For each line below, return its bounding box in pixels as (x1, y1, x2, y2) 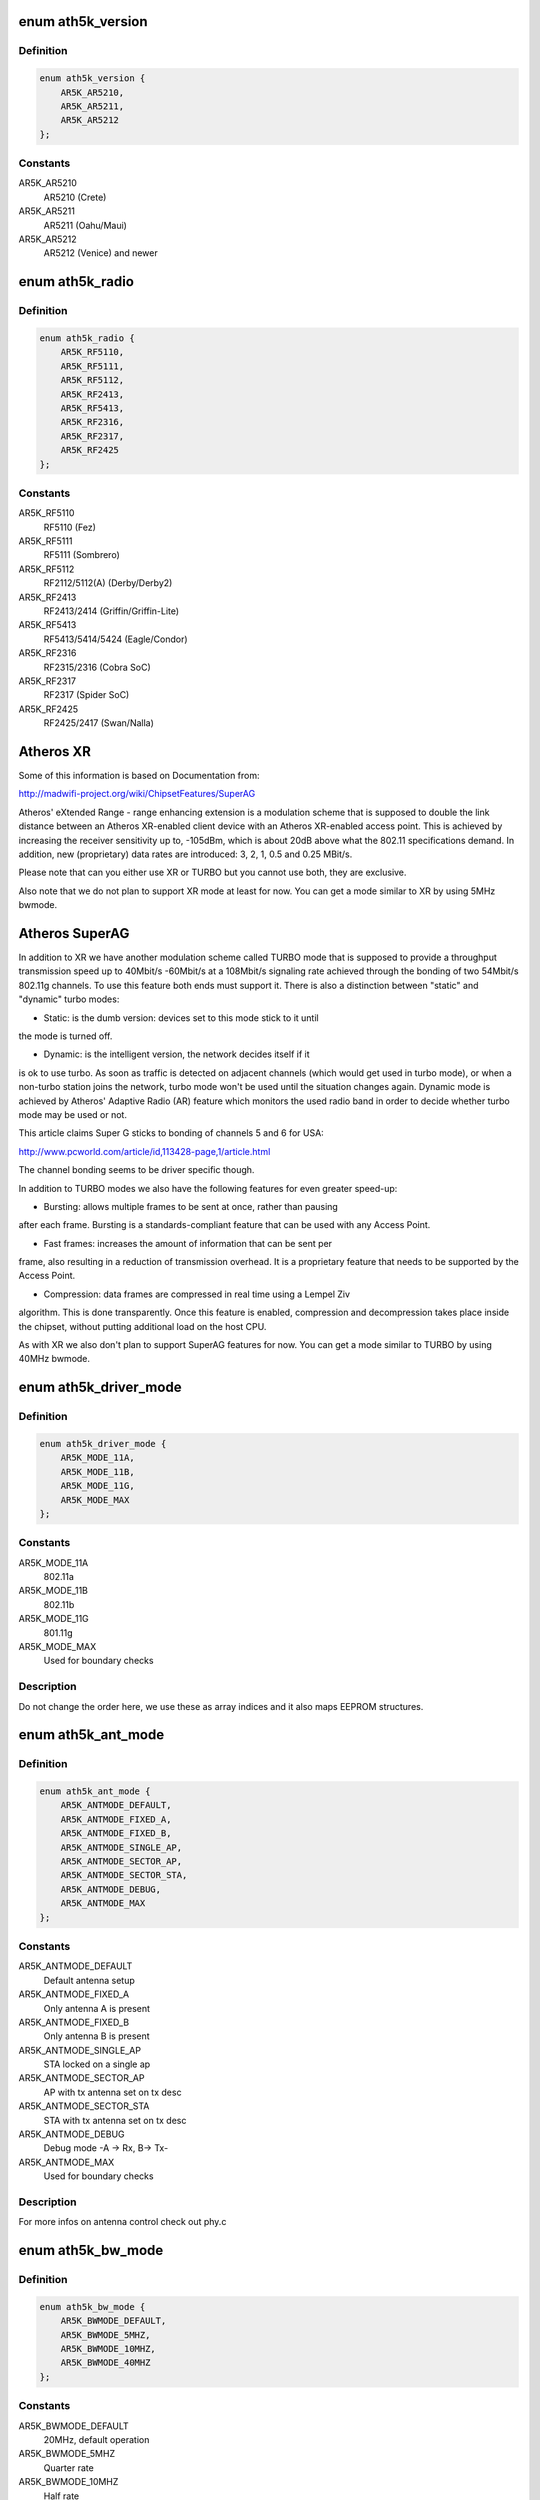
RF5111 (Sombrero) (43, 549, 120, 561)
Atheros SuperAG (18, 925, 130, 942)
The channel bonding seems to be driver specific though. (18, 1164, 255, 1176)
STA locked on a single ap (43, 2058, 151, 2070)
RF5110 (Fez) (43, 521, 97, 533)
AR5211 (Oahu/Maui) (43, 219, 127, 231)
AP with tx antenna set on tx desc (43, 2086, 182, 2098)
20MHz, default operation (43, 2433, 150, 2445)
